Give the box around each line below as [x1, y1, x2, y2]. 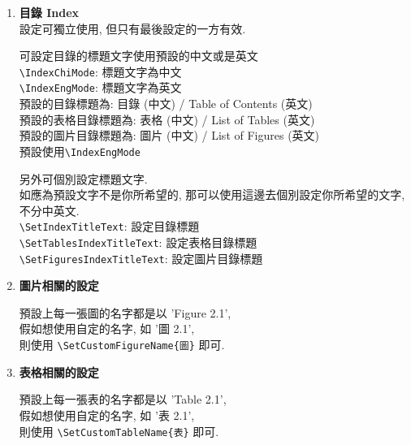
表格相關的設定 [19, 363, 99, 380]
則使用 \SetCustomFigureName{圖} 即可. [19, 336, 225, 353]
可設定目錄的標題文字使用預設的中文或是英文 [19, 47, 258, 64]
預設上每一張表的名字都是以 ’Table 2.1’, [19, 391, 227, 408]
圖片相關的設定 [19, 277, 99, 294]
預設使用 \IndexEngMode [19, 142, 141, 159]
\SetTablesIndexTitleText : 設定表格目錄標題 [19, 233, 257, 250]
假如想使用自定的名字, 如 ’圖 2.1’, [19, 320, 195, 337]
